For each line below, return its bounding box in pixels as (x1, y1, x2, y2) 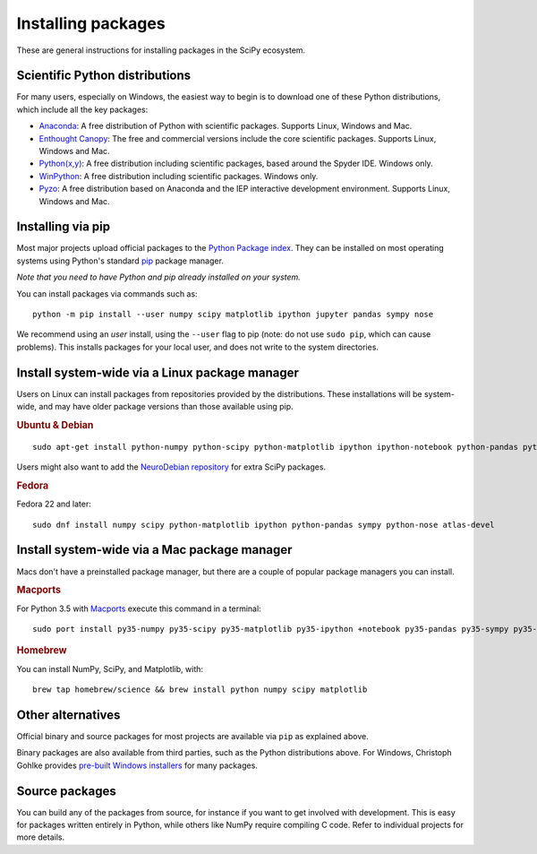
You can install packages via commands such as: (16, 288, 198, 299)
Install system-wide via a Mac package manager (16, 542, 293, 557)
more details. (16, 832, 65, 842)
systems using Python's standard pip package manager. (16, 255, 224, 266)
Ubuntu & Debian (16, 418, 94, 431)
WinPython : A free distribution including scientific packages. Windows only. (38, 170, 319, 181)
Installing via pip (16, 220, 111, 235)
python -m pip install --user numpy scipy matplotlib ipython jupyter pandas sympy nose (32, 309, 434, 320)
